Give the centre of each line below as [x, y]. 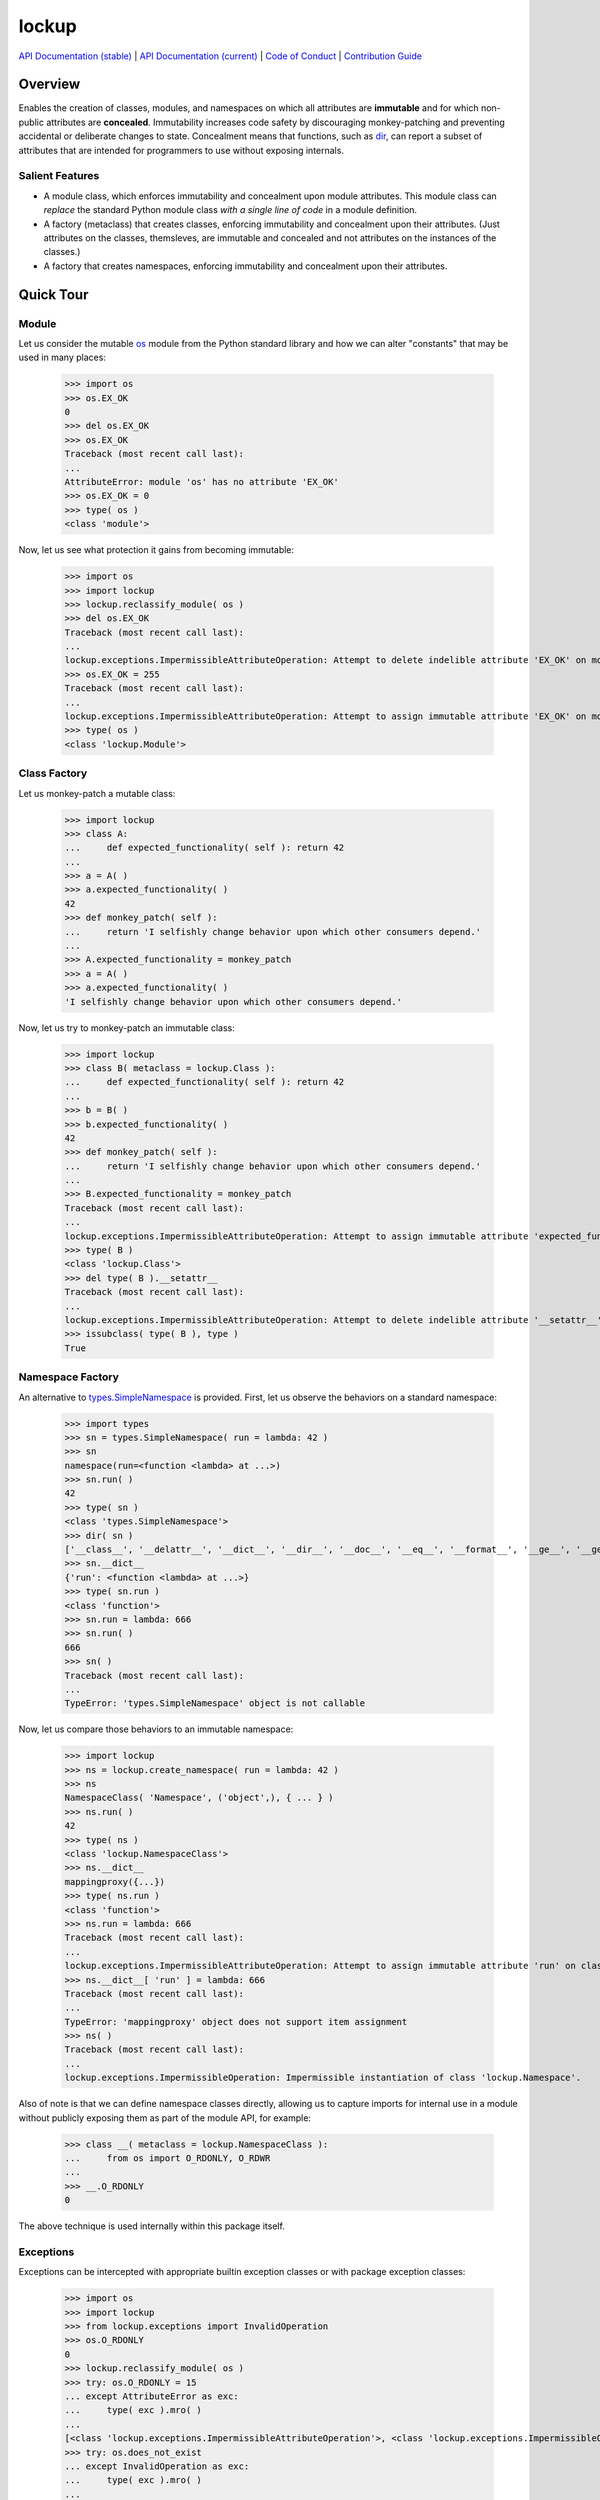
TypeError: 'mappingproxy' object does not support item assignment [236, 2021]
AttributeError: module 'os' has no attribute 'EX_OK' [201, 481]
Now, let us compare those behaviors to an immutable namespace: [156, 1729]
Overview [49, 84]
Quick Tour [53, 294]
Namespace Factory [69, 1377]
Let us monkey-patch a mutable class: [97, 793]
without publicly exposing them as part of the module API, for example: [165, 2117]
